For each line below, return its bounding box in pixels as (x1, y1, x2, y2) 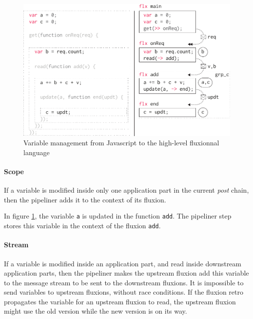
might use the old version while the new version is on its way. (4, 306, 187, 316)
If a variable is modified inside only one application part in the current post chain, (4, 185, 249, 195)
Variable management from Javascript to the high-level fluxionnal (23, 138, 219, 148)
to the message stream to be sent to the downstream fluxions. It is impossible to (4, 277, 244, 287)
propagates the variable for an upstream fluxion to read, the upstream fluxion (4, 296, 236, 306)
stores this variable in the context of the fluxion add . (4, 220, 161, 231)
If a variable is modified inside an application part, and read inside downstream (4, 258, 242, 268)
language (23, 147, 50, 157)
